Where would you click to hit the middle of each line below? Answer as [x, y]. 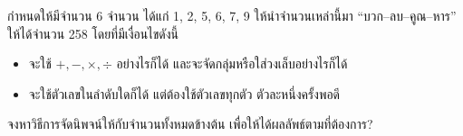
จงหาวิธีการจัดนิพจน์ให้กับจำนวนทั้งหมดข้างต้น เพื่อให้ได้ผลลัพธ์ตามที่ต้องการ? [190, 124]
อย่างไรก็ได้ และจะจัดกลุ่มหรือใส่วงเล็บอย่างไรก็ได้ [232, 63]
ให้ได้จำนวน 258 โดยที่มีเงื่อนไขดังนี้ [93, 33]
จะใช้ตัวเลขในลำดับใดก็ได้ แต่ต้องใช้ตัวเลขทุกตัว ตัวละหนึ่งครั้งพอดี [184, 93]
